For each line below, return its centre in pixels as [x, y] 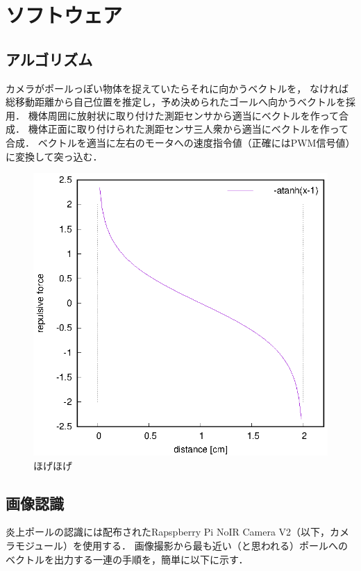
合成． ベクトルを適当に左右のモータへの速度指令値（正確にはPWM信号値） [180, 142]
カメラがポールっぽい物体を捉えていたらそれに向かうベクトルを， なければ [177, 88]
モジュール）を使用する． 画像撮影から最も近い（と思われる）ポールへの [181, 546]
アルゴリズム [49, 59]
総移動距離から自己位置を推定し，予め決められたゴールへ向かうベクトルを [176, 102]
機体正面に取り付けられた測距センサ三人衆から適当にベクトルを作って [188, 129]
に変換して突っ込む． [54, 156]
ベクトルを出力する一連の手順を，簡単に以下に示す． [127, 559]
